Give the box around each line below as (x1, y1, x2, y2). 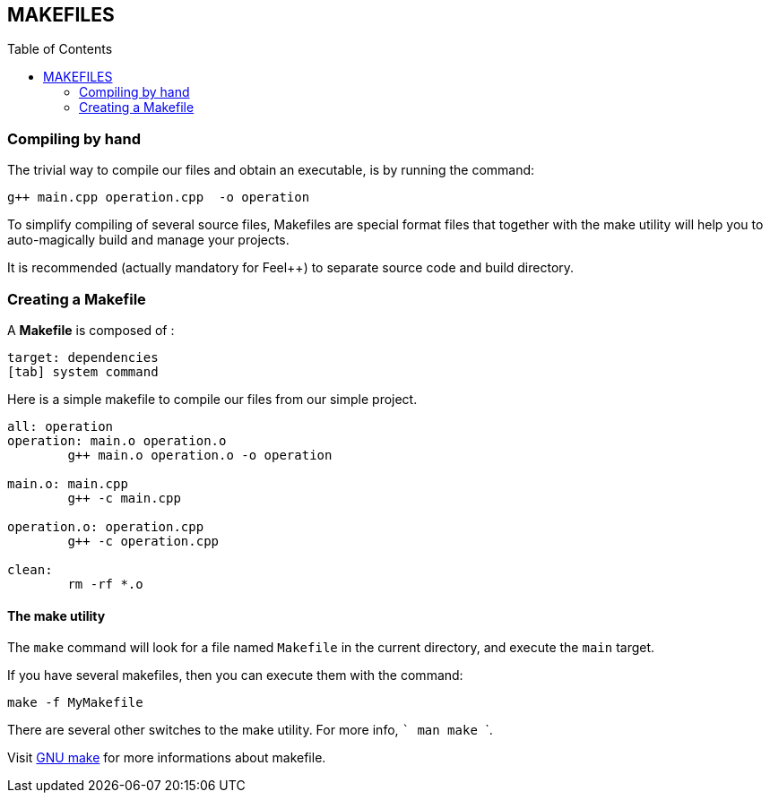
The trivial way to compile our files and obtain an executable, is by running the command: (7, 162, 535, 178)
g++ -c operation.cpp (67, 533, 220, 548)
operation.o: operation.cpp (7, 519, 204, 534)
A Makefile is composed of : (7, 322, 175, 338)
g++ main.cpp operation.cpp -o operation (7, 190, 310, 205)
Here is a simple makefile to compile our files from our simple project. (7, 391, 418, 407)
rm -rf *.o (67, 576, 143, 591)
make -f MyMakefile (7, 695, 143, 710)
